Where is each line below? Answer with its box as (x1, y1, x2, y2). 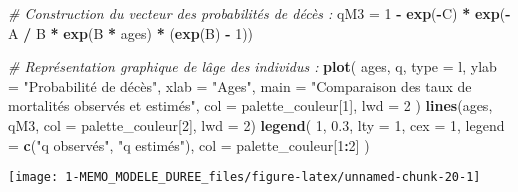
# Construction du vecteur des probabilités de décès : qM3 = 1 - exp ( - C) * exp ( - (8, 3, 511, 23)
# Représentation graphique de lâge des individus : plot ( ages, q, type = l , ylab (8, 56, 497, 77)
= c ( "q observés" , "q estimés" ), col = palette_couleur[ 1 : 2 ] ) (8, 134, 370, 155)
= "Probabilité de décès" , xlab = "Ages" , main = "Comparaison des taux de (8, 75, 472, 96)
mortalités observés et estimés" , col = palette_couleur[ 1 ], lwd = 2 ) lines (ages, (8, 95, 493, 116)
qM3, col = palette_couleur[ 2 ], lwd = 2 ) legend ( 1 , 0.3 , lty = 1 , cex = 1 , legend (8, 114, 505, 135)
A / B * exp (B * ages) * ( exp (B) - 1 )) (8, 22, 254, 43)
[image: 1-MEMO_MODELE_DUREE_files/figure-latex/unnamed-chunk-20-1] (8, 170, 481, 185)
